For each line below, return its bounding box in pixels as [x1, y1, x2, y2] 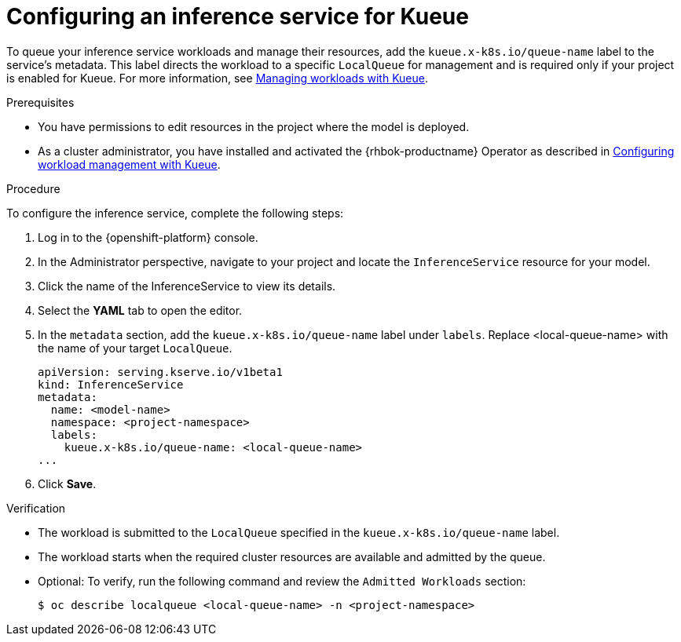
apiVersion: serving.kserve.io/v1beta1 [38, 365, 283, 378]
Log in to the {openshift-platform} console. [38, 230, 258, 244]
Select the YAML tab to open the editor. [38, 303, 243, 317]
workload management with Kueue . [38, 157, 221, 171]
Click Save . [38, 476, 97, 491]
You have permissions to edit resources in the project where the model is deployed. [38, 119, 470, 133]
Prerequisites [6, 95, 75, 109]
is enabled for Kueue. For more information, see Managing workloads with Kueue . [6, 71, 428, 85]
